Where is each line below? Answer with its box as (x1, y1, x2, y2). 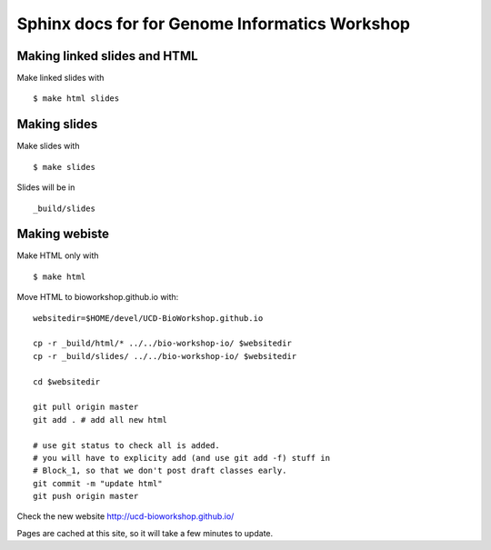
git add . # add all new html (33, 415, 168, 425)
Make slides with (16, 141, 80, 152)
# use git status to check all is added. (33, 440, 220, 450)
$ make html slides (33, 94, 120, 104)
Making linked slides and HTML (16, 48, 199, 64)
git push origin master (33, 491, 139, 502)
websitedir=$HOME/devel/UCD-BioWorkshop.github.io (33, 313, 264, 323)
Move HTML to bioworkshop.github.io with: (16, 292, 179, 303)
